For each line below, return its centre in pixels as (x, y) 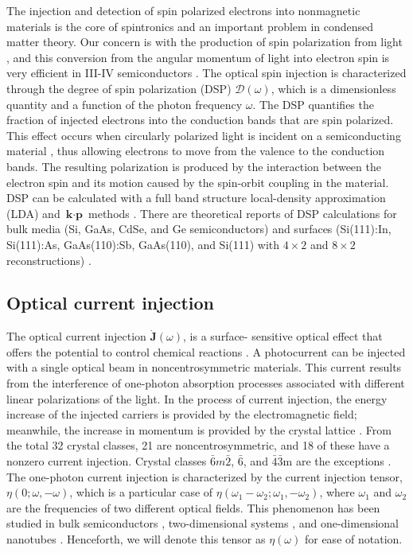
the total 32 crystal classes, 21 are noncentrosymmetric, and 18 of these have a (198, 445)
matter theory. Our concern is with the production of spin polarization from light (205, 42)
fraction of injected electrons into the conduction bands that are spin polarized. (200, 120)
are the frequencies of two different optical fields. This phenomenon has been (193, 507)
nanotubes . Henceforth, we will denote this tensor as (136, 539)
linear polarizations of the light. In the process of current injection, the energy (197, 398)
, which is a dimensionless (333, 88)
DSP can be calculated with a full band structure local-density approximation (196, 198)
